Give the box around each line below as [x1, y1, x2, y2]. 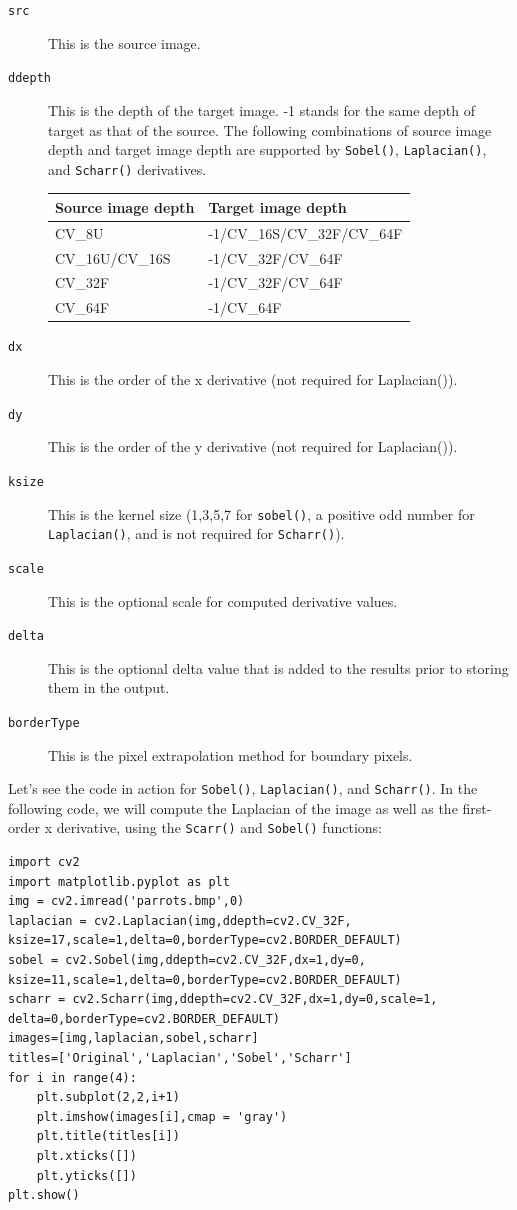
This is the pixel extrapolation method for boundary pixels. [48, 744, 413, 765]
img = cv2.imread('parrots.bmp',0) [8, 894, 245, 909]
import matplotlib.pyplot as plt [8, 874, 230, 889]
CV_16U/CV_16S [55, 247, 171, 268]
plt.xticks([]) [36, 1149, 137, 1163]
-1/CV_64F [208, 297, 282, 318]
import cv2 [8, 855, 80, 870]
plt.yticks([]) [36, 1168, 137, 1183]
